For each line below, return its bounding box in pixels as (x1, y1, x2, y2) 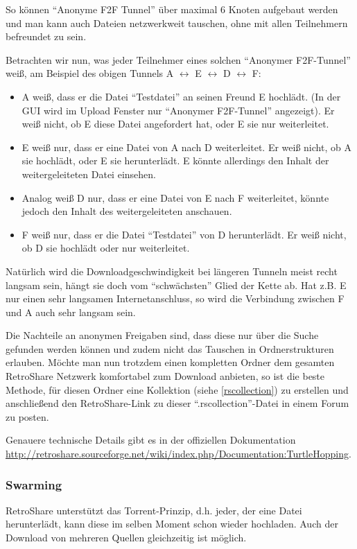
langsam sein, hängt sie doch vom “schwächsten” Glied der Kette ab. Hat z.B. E (6, 277, 347, 292)
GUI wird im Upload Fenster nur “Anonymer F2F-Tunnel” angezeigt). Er (21, 103, 335, 117)
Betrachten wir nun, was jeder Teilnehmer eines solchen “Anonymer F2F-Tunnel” (6, 52, 351, 67)
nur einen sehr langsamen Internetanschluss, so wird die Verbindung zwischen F (6, 291, 345, 306)
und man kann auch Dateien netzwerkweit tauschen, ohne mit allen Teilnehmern (6, 15, 348, 30)
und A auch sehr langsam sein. (6, 304, 136, 319)
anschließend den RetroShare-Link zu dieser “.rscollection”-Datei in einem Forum (6, 396, 349, 410)
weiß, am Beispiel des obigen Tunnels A (6, 66, 174, 80)
